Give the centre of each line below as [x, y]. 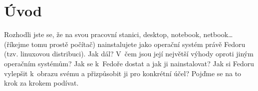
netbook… [218, 34]
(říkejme [17, 44]
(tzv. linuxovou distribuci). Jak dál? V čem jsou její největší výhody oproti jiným [129, 54]
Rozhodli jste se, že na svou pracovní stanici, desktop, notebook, [103, 34]
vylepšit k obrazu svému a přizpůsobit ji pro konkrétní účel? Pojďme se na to [123, 73]
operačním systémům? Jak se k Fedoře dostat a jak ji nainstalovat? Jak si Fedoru [129, 63]
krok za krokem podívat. [41, 83]
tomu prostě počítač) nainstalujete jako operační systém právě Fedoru [138, 44]
